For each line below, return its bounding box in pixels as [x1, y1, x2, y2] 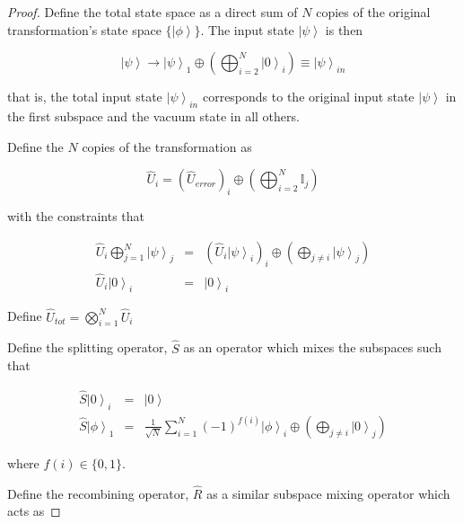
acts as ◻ [7, 502, 61, 520]
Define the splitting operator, [7, 338, 168, 357]
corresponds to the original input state [202, 87, 415, 106]
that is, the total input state [7, 87, 162, 106]
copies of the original [316, 3, 431, 21]
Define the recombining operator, [7, 484, 189, 502]
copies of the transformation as [82, 137, 252, 155]
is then [325, 20, 363, 39]
